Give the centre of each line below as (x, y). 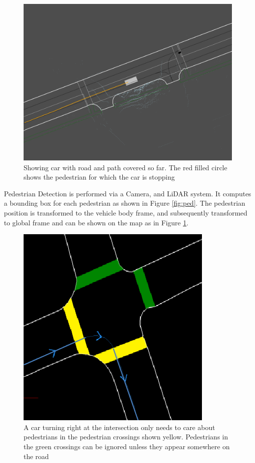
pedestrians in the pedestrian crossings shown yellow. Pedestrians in (126, 437)
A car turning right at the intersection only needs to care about (119, 427)
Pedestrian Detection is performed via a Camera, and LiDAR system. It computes (128, 193)
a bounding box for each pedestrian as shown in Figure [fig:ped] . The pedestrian (125, 203)
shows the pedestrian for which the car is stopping (99, 177)
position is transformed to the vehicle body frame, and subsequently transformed (126, 212)
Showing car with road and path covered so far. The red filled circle (126, 167)
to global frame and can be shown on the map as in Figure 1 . (96, 222)
